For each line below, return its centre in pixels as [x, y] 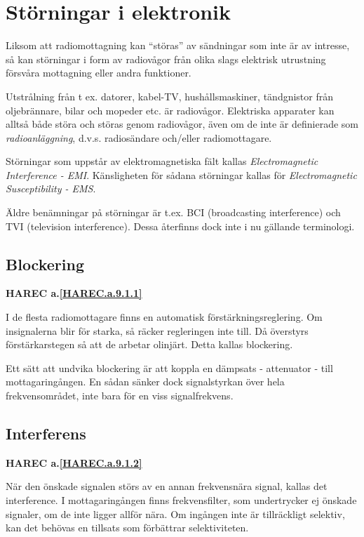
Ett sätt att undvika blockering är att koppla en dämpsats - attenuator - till [169, 367]
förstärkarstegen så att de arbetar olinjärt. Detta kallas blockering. [149, 344]
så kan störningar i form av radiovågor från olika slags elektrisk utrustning [166, 59]
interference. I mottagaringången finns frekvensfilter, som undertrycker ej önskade [181, 500]
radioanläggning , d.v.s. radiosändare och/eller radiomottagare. [139, 137]
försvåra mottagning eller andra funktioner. [99, 73]
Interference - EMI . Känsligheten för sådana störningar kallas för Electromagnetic [181, 174]
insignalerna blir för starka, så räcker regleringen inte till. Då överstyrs [157, 330]
